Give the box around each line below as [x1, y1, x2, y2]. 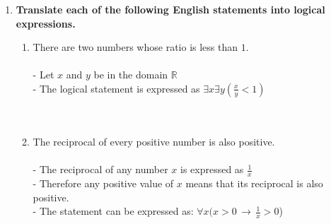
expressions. [16, 16, 76, 30]
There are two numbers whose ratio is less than [33, 40, 238, 54]
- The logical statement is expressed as [33, 81, 200, 95]
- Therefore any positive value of [33, 176, 174, 191]
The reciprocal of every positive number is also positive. [33, 134, 275, 149]
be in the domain [93, 67, 168, 82]
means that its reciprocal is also [185, 176, 323, 191]
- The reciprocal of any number [33, 162, 168, 177]
